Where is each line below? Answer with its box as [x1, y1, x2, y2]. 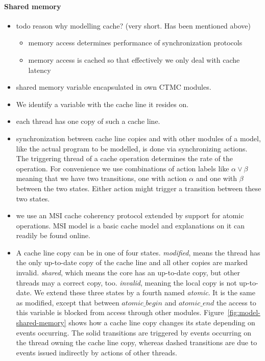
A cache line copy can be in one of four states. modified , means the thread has [16, 247, 260, 257]
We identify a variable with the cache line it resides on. [16, 98, 189, 109]
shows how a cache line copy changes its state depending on [68, 317, 255, 328]
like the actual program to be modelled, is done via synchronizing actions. [16, 143, 248, 153]
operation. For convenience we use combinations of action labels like [16, 163, 229, 173]
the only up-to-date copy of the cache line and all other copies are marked [16, 257, 248, 268]
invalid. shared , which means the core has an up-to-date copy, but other [16, 267, 240, 278]
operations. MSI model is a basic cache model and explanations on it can [16, 220, 245, 230]
